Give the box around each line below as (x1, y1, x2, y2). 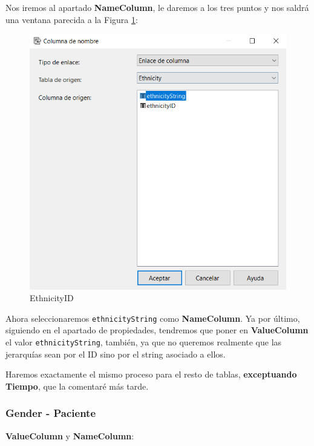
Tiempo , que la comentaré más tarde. (5, 379, 149, 392)
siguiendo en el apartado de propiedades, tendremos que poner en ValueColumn (5, 324, 309, 336)
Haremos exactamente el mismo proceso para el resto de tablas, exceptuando (5, 368, 297, 381)
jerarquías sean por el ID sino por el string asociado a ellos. (5, 347, 226, 360)
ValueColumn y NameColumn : (5, 429, 134, 442)
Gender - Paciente (5, 405, 96, 421)
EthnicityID (30, 291, 74, 304)
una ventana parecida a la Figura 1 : (5, 13, 138, 25)
